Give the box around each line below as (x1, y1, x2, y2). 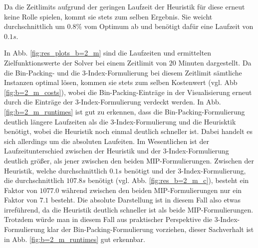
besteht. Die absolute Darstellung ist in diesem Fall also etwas (50, 194, 241, 205)
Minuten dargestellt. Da (178, 57, 252, 67)
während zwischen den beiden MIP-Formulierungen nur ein (61, 184, 242, 195)
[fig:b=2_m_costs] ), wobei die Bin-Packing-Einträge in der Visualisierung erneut (4, 86, 252, 97)
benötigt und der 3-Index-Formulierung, (124, 165, 246, 175)
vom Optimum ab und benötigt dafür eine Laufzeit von (84, 21, 254, 31)
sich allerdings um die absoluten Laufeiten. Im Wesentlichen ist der (4, 135, 209, 146)
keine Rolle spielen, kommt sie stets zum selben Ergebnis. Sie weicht (4, 11, 213, 21)
